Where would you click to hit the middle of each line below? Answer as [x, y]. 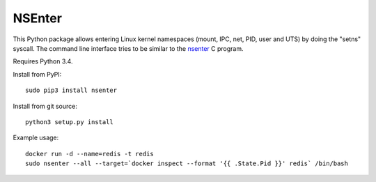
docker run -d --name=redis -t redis [90, 154]
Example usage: [36, 138]
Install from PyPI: [37, 74]
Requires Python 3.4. [43, 61]
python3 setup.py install [70, 122]
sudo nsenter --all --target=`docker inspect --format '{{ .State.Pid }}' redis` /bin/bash [187, 164]
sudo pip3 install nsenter [71, 90]
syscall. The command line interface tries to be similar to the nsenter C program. [128, 48]
